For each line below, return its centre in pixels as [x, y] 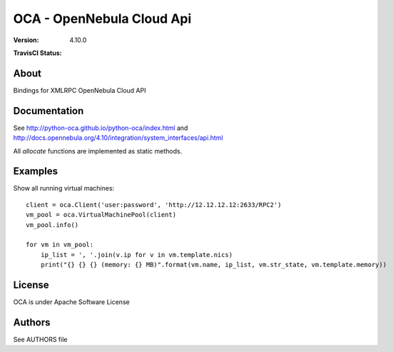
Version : [26, 40]
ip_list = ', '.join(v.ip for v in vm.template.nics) [137, 255]
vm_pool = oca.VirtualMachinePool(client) [101, 215]
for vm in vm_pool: [60, 245]
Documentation [49, 111]
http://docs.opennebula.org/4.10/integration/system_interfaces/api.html [118, 138]
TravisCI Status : [37, 53]
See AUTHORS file [40, 339]
